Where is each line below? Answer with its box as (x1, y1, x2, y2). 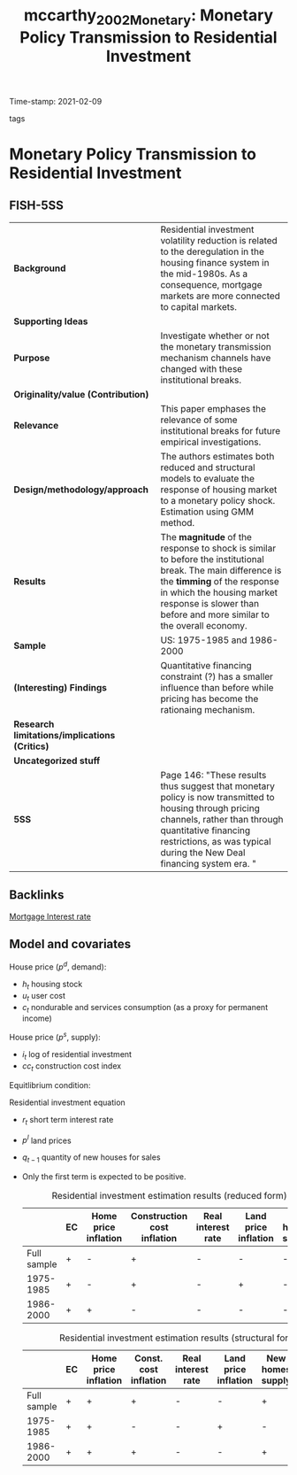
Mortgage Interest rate (9, 911, 91, 922)
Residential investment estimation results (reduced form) (51, 1189, 287, 1201)
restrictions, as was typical (160, 835, 271, 847)
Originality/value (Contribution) (13, 388, 149, 400)
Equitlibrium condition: (9, 1079, 91, 1090)
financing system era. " (160, 857, 256, 869)
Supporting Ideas (13, 315, 88, 328)
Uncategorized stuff (13, 754, 101, 767)
